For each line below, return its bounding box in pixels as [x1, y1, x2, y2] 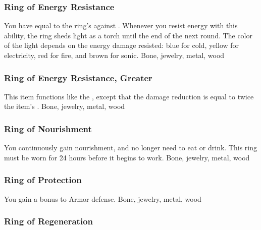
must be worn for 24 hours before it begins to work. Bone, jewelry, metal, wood [4, 152, 250, 162]
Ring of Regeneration [4, 215, 93, 227]
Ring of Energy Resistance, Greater [4, 71, 152, 84]
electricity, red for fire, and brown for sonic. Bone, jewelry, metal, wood [4, 50, 225, 60]
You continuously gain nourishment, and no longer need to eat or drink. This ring [4, 142, 257, 153]
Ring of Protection [4, 174, 82, 186]
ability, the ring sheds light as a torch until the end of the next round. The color [4, 30, 252, 40]
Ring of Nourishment [4, 122, 92, 135]
